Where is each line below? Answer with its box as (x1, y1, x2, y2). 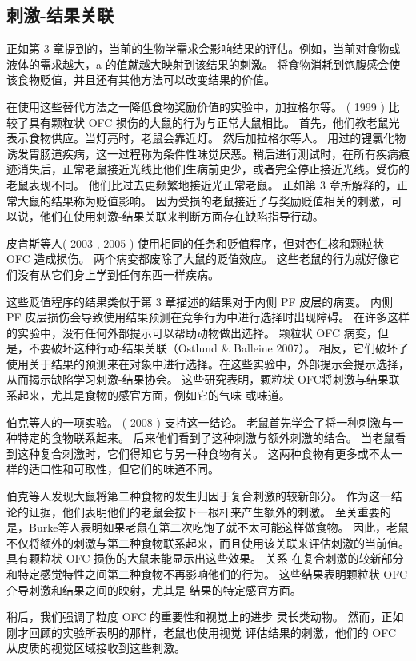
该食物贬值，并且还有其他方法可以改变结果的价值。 (6, 71, 275, 88)
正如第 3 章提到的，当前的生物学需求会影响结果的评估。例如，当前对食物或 (6, 40, 401, 57)
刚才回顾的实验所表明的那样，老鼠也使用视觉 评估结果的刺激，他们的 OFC (6, 623, 397, 640)
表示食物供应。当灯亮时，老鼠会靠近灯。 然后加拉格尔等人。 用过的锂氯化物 (6, 129, 406, 146)
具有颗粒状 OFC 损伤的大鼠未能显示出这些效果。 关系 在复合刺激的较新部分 (6, 550, 404, 567)
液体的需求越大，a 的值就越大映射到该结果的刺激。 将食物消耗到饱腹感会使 (6, 55, 401, 72)
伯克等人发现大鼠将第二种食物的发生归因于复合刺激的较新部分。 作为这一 (6, 488, 391, 504)
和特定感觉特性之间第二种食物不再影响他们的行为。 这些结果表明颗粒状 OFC (6, 566, 408, 583)
